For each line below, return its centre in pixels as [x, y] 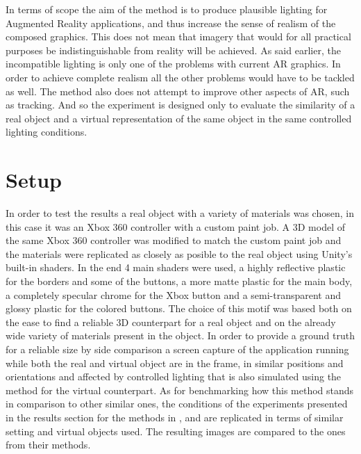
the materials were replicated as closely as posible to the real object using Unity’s [179, 253]
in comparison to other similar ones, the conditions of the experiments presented [177, 404]
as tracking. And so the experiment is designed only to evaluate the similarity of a [180, 105]
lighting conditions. [47, 132]
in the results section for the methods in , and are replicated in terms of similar [175, 417]
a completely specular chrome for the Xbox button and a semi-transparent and [174, 294]
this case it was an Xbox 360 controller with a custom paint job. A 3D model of [175, 226]
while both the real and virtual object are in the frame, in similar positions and [175, 363]
